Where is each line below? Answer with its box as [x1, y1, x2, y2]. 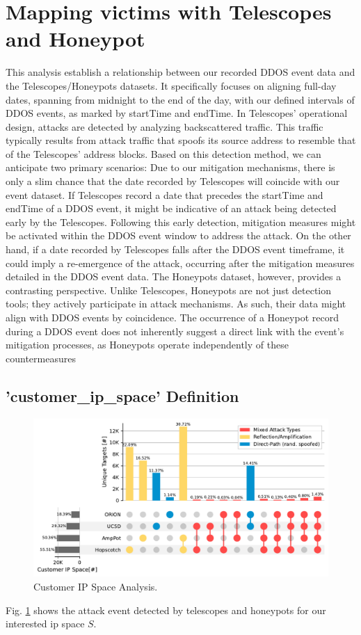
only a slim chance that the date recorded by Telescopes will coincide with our [6, 174, 340, 188]
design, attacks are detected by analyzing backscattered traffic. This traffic [6, 119, 323, 134]
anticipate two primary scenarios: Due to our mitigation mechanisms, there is [6, 160, 335, 175]
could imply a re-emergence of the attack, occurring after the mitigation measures [6, 255, 355, 270]
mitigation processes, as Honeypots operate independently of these [6, 337, 289, 352]
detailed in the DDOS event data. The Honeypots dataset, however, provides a [6, 269, 342, 284]
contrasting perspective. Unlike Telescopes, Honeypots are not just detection [6, 282, 332, 297]
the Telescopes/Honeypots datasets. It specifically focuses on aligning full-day [6, 78, 337, 93]
